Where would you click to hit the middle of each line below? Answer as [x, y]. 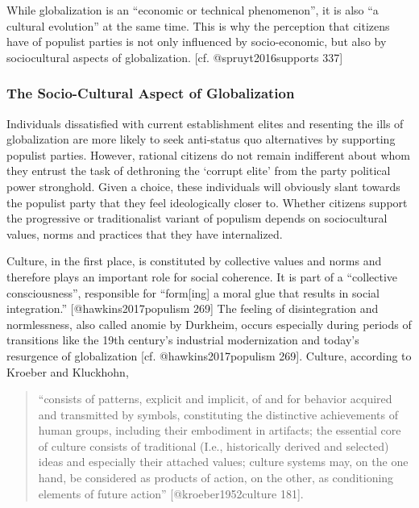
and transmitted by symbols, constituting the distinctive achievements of [218, 414]
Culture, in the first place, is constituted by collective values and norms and [194, 261]
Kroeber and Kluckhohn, [68, 371]
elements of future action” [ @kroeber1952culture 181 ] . [171, 493]
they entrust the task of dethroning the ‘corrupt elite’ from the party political [199, 171]
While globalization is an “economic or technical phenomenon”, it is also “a [193, 10]
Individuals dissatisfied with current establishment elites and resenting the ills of [205, 123]
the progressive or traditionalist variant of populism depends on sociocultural [197, 218]
